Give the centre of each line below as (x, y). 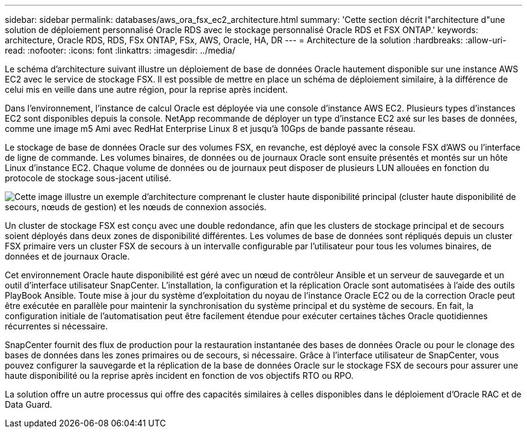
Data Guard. (29, 404)
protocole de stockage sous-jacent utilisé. (88, 178)
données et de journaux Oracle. (67, 256)
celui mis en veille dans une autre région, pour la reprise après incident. (146, 89)
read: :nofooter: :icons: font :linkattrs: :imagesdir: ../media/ (120, 50)
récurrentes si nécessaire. (56, 326)
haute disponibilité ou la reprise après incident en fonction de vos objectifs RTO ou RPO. (179, 375)
